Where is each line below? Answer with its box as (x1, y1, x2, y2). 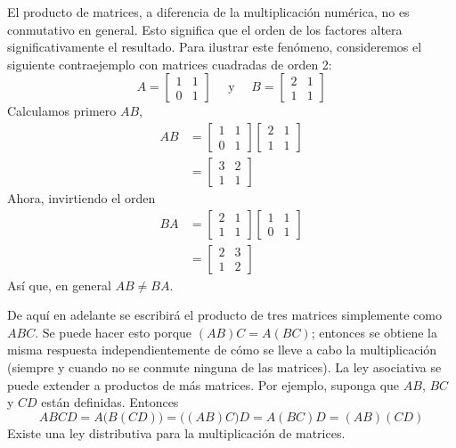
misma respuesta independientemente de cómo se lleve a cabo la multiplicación (7, 340, 437, 359)
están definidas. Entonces (41, 393, 179, 411)
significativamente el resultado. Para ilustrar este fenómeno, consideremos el (7, 37, 422, 56)
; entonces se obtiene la (311, 322, 437, 341)
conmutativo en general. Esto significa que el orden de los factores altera (7, 20, 403, 38)
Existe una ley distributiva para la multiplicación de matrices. (7, 423, 346, 442)
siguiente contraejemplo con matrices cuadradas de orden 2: (7, 54, 332, 73)
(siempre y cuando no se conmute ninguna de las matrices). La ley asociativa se (7, 358, 442, 377)
